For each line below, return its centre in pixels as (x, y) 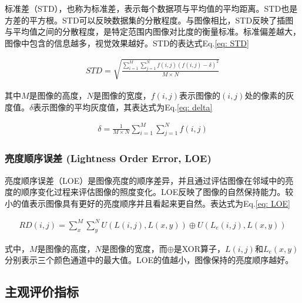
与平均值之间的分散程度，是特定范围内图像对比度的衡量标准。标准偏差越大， (153, 31)
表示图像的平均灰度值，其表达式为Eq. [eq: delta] (123, 107)
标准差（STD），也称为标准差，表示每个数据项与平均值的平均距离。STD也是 (151, 8)
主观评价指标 (42, 292)
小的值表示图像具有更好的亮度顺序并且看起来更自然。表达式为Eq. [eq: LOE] (147, 203)
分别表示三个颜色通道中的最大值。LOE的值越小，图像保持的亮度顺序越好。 (149, 260)
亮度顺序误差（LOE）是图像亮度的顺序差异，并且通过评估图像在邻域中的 (145, 180)
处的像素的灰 (269, 95)
